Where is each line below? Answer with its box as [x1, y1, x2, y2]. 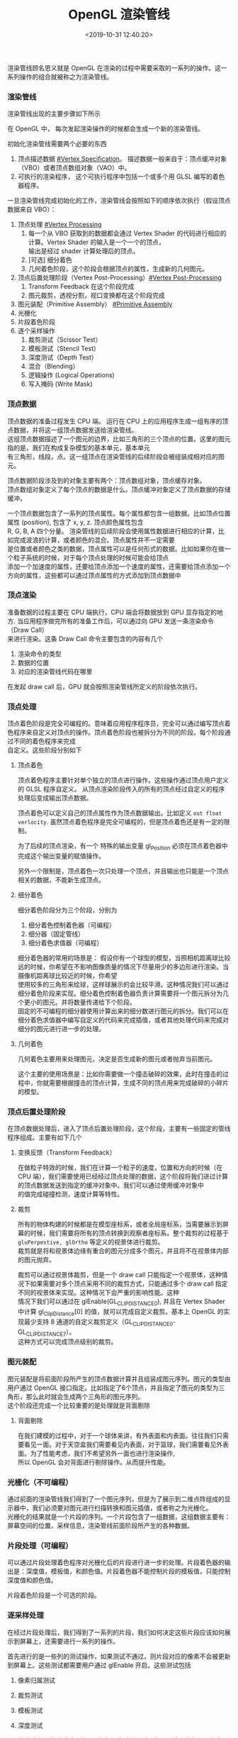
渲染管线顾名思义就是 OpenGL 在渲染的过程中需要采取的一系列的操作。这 [7, 63, 221, 72]
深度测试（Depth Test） [28, 353, 98, 362]
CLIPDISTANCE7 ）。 [25, 1327, 76, 1337]
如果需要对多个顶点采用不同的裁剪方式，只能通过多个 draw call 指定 [30, 1279, 228, 1288]
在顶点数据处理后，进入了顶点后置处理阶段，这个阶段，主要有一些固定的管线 [7, 1125, 231, 1133]
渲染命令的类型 [17, 650, 62, 658]
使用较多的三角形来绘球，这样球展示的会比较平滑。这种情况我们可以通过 [17, 980, 229, 988]
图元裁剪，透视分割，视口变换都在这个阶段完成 [28, 291, 165, 300]
